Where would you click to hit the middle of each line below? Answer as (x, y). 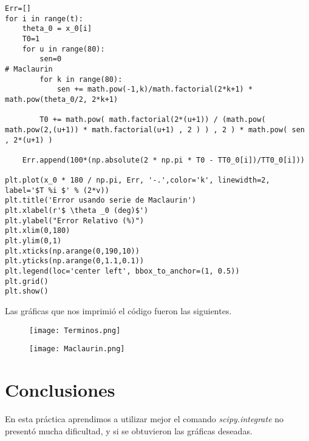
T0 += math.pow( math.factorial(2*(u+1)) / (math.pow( (153, 120)
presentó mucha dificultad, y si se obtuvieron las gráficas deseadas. (129, 430)
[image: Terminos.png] (75, 330)
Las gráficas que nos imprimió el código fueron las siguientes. (118, 311)
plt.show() (27, 291)
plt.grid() (27, 281)
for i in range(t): (44, 19)
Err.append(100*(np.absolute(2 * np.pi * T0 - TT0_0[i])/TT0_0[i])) (163, 160)
